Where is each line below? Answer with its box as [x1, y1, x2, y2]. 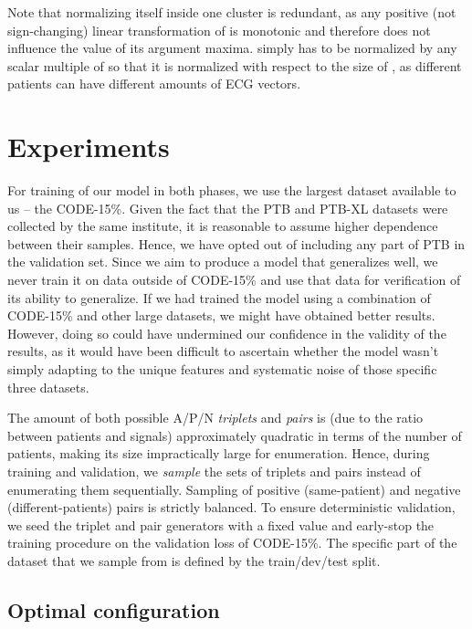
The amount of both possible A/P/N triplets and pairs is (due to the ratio [7, 408, 424, 427]
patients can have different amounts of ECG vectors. [7, 74, 301, 93]
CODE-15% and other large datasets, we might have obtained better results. [7, 306, 435, 325]
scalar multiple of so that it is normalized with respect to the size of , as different [7, 56, 462, 75]
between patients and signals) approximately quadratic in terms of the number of [7, 425, 462, 445]
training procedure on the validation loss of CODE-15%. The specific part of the [7, 533, 457, 552]
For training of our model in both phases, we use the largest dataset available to [7, 181, 456, 200]
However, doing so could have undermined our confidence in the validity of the [7, 323, 446, 342]
